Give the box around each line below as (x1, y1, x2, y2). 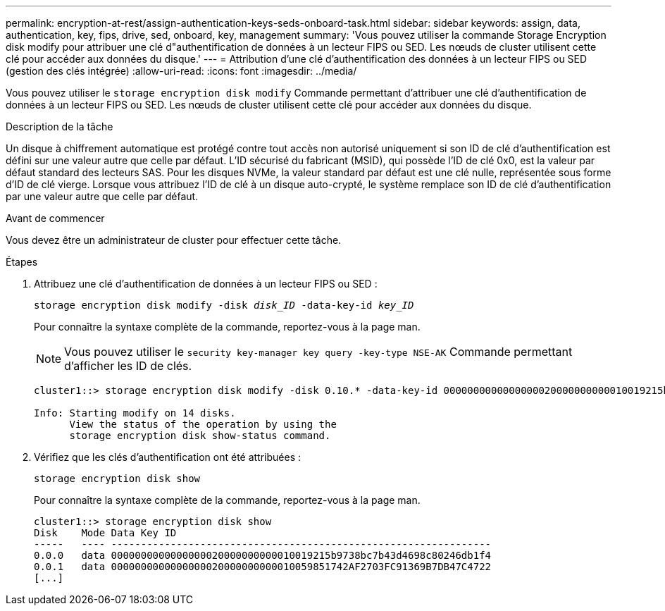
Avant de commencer (6, 212, 105, 224)
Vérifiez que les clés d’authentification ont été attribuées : (34, 451, 302, 463)
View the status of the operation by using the (69, 419, 337, 430)
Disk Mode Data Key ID (34, 527, 177, 538)
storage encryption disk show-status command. (69, 430, 331, 441)
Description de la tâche (6, 121, 113, 132)
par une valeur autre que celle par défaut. (6, 190, 199, 202)
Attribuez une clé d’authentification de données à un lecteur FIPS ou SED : (34, 278, 378, 290)
